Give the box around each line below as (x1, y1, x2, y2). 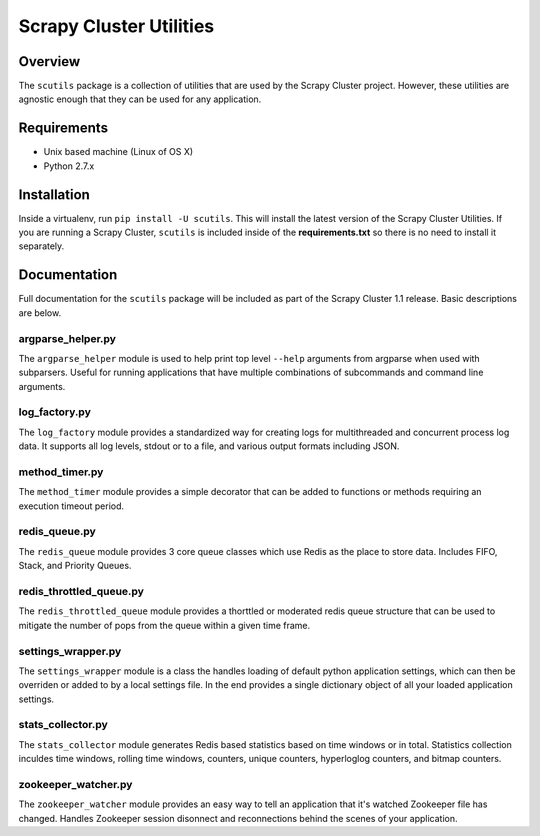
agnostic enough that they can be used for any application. (18, 93, 262, 105)
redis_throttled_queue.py (18, 585, 145, 599)
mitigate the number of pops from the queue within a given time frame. (18, 619, 311, 631)
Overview (18, 53, 81, 70)
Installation (18, 186, 90, 203)
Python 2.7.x (43, 160, 95, 172)
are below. (18, 306, 62, 319)
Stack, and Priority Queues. (18, 560, 132, 572)
